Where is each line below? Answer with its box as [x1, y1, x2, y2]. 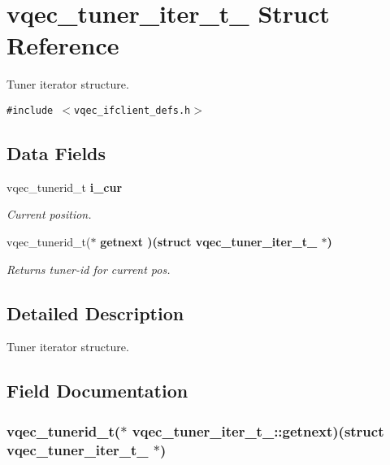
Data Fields [6, 140, 106, 165]
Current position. [6, 206, 92, 223]
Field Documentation [6, 378, 188, 403]
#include [6, 104, 54, 116]
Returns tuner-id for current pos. [6, 260, 171, 277]
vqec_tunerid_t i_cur [6, 178, 123, 195]
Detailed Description [6, 300, 184, 325]
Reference [6, 28, 119, 62]
